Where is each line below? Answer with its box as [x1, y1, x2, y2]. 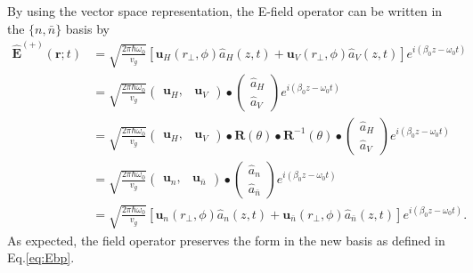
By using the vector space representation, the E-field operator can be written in [7, 2, 443, 20]
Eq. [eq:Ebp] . [7, 248, 75, 267]
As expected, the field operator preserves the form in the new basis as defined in [7, 230, 445, 249]
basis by [65, 19, 110, 37]
